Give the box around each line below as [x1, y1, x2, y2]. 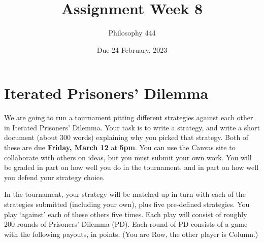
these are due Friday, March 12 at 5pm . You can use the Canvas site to [4, 142, 236, 153]
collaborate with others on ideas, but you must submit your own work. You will [4, 152, 252, 162]
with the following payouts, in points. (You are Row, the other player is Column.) [4, 228, 258, 239]
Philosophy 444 [108, 27, 156, 38]
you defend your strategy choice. [4, 171, 105, 182]
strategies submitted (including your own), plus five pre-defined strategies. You [4, 199, 250, 209]
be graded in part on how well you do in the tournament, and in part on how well [4, 162, 259, 172]
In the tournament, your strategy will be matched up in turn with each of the [4, 189, 246, 199]
